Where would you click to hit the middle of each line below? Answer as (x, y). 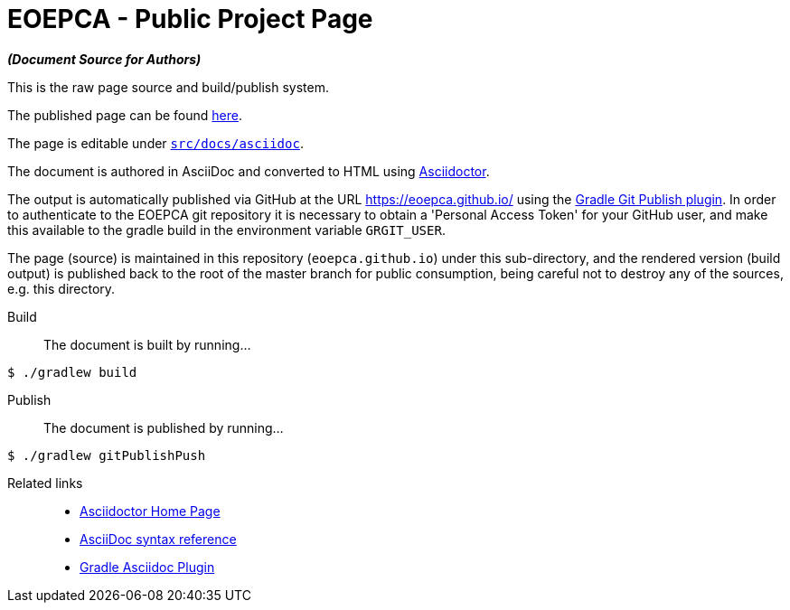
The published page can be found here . (125, 115)
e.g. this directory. (61, 288)
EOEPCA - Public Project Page (190, 19)
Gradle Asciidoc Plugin (147, 567)
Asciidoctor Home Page (150, 511)
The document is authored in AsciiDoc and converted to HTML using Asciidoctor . (249, 171)
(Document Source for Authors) (104, 59)
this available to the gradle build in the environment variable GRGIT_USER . (226, 230)
